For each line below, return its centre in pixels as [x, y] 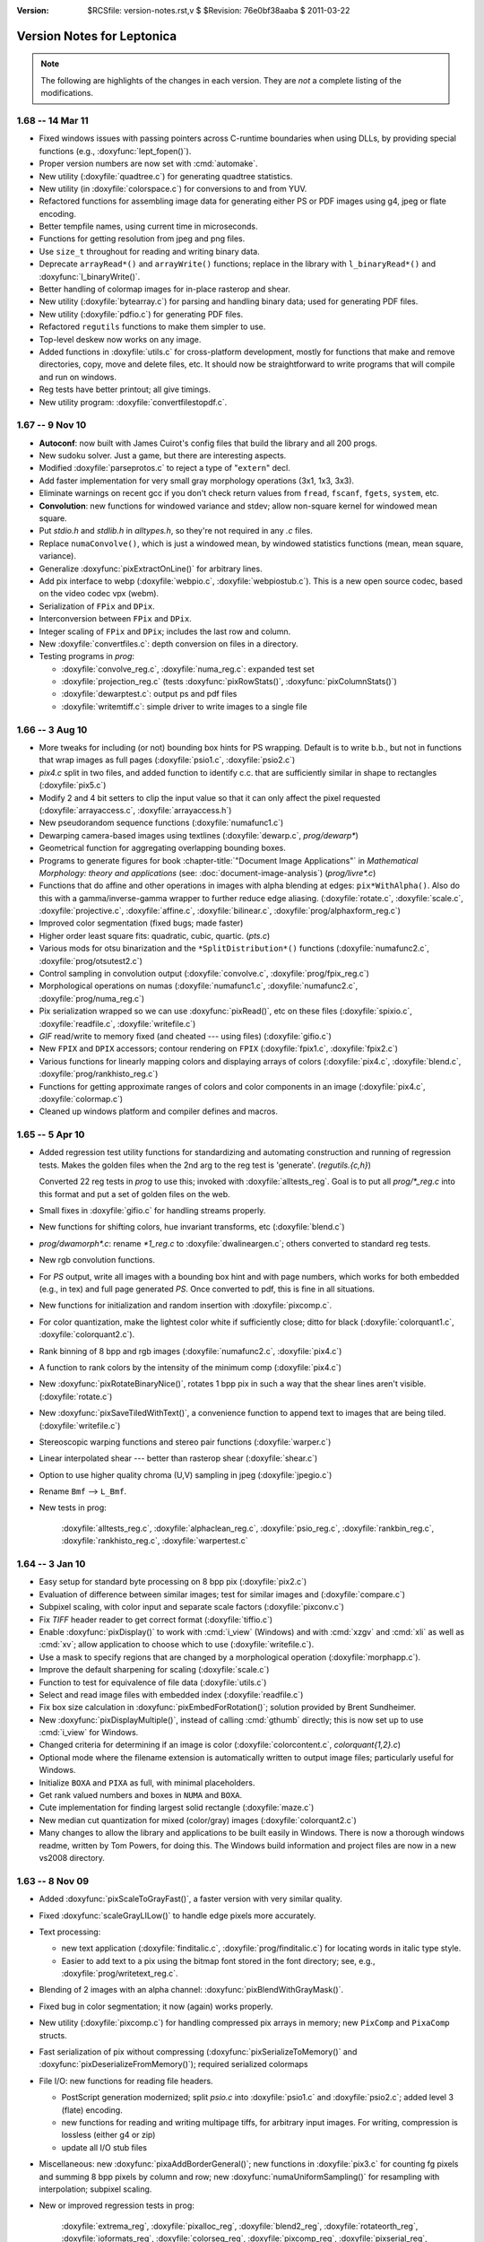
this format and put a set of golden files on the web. [134, 1194]
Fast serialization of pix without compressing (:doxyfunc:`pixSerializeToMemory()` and [198, 2052]
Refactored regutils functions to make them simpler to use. [152, 326]
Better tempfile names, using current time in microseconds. [148, 226]
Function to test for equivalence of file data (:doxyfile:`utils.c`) [153, 1682]
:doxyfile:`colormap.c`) [81, 1099]
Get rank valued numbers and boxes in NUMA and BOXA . [141, 1795]
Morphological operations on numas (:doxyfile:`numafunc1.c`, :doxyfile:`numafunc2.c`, [199, 986]
